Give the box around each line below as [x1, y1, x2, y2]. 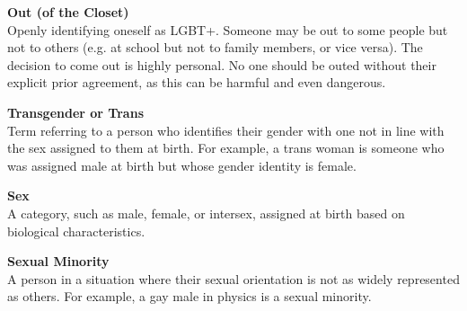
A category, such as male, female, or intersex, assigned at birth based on [7, 203, 405, 222]
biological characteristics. [7, 221, 145, 240]
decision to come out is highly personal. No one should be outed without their [7, 55, 436, 74]
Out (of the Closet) [7, 3, 129, 21]
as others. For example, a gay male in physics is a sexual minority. [7, 287, 372, 306]
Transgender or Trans [7, 102, 144, 121]
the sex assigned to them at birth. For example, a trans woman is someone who [7, 138, 445, 157]
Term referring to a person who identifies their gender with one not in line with [7, 120, 445, 139]
